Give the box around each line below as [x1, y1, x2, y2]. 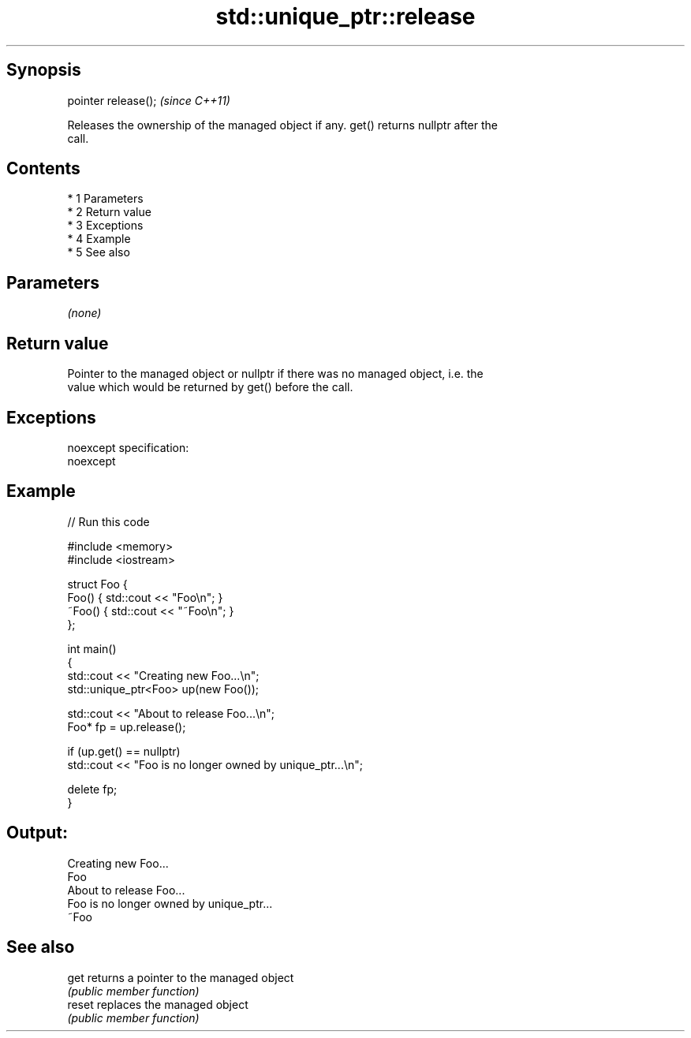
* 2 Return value [67, 205, 151, 219]
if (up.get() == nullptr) [67, 744, 181, 758]
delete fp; [67, 782, 118, 796]
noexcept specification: [67, 440, 189, 454]
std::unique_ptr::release [215, 3, 476, 30]
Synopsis [6, 60, 81, 80]
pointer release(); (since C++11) [67, 93, 230, 107]
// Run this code [67, 514, 150, 528]
